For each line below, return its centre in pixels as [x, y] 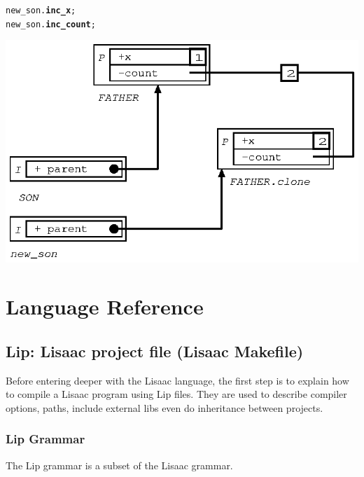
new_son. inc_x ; [41, 11]
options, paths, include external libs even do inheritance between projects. [164, 407]
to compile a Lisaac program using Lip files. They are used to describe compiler [176, 394]
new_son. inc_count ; [51, 24]
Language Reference [105, 306]
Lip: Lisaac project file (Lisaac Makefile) [155, 351]
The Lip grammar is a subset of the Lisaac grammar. [119, 465]
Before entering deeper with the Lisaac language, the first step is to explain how [177, 380]
